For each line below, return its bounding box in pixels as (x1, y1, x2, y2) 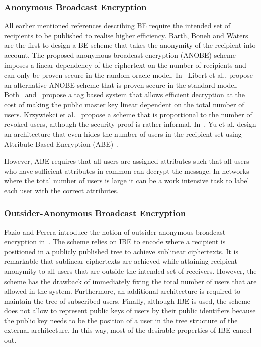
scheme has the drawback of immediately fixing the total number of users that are (4, 275, 257, 286)
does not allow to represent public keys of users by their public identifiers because (4, 305, 256, 316)
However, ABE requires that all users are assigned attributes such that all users (4, 155, 249, 166)
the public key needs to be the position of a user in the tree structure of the (4, 315, 238, 325)
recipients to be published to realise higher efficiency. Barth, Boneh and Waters (4, 30, 248, 40)
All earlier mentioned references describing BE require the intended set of (4, 20, 231, 31)
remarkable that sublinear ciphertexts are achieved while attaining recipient (4, 256, 237, 266)
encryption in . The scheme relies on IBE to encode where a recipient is (4, 236, 226, 247)
